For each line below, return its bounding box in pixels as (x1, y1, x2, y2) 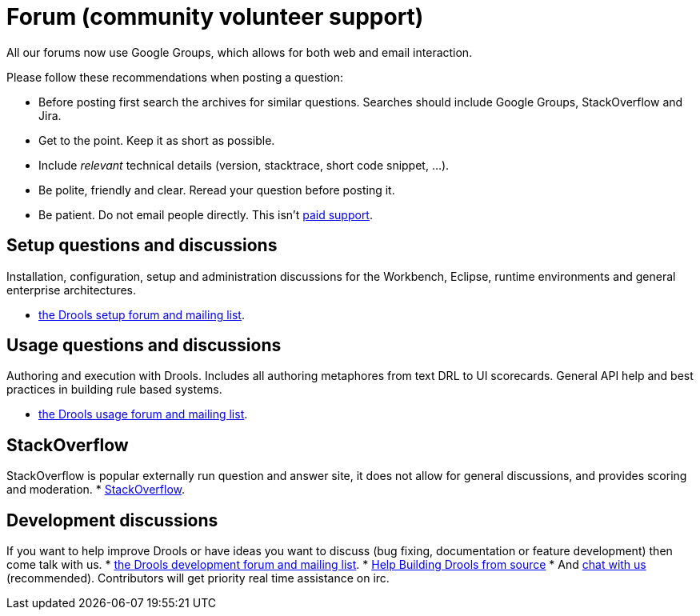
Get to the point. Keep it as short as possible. (38, 133, 275, 147)
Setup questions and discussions (6, 235, 278, 256)
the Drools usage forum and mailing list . (38, 407, 248, 422)
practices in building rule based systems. (6, 382, 222, 397)
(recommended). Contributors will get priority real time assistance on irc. (6, 571, 390, 586)
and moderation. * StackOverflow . (6, 482, 186, 497)
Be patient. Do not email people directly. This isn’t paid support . (38, 207, 373, 222)
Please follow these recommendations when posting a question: (6, 70, 344, 84)
